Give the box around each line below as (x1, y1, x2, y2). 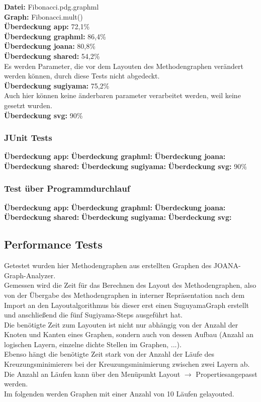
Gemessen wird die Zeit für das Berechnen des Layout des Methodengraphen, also (4, 280, 256, 290)
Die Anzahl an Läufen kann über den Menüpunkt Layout (4, 368, 181, 379)
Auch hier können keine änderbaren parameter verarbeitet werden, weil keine (4, 90, 241, 101)
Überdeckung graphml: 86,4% (4, 31, 106, 41)
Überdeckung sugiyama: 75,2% (4, 80, 110, 91)
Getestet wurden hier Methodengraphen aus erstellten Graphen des (4, 260, 212, 271)
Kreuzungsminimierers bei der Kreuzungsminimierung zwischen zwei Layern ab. (4, 359, 250, 369)
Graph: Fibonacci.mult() (4, 11, 83, 22)
